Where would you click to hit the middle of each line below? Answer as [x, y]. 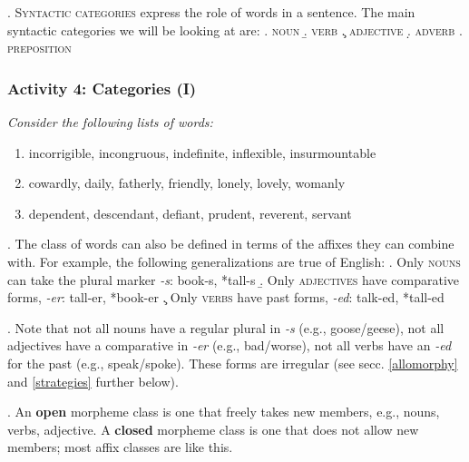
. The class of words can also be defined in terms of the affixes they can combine [231, 244]
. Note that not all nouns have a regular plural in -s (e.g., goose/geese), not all [226, 327]
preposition [39, 48]
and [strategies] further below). [93, 381]
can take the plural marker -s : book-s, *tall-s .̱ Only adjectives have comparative [234, 279]
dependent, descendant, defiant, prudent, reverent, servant [190, 213]
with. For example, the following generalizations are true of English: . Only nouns [234, 261]
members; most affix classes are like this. [120, 447]
